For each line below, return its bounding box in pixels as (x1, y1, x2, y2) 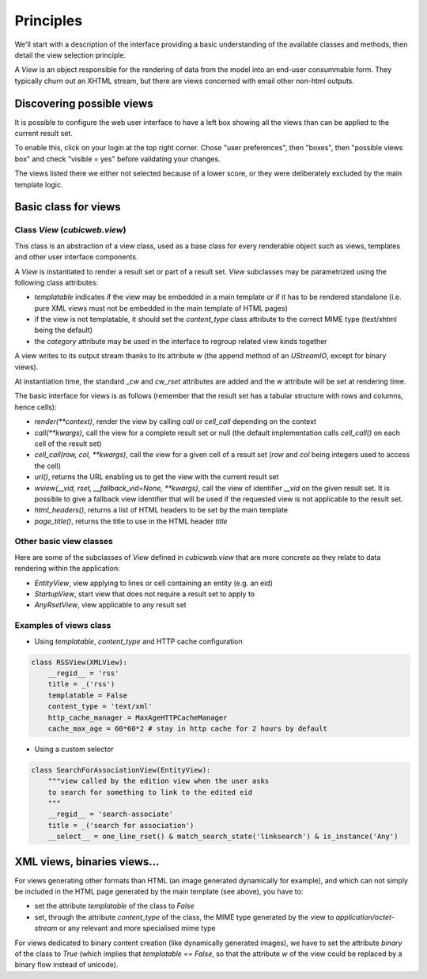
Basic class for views (14, 200, 122, 214)
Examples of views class (14, 620, 111, 631)
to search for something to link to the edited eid (47, 788, 253, 796)
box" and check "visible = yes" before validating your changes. (14, 154, 221, 164)
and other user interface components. (14, 252, 138, 262)
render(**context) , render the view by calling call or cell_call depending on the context (34, 417, 316, 426)
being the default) (34, 325, 93, 335)
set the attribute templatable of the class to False (34, 902, 195, 911)
